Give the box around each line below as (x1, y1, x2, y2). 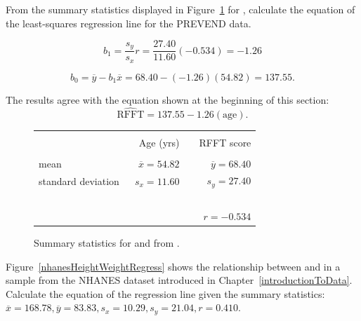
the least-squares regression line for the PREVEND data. (6, 15, 251, 30)
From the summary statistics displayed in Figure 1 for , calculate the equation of (6, 2, 355, 16)
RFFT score (199, 135, 251, 149)
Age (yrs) (138, 135, 180, 149)
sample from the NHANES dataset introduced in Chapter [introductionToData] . (6, 273, 353, 287)
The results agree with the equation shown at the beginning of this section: (6, 92, 329, 107)
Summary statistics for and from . (34, 235, 180, 250)
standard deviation (39, 173, 119, 188)
